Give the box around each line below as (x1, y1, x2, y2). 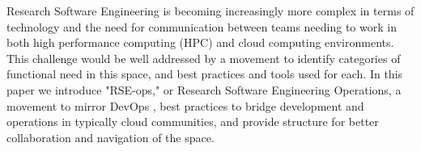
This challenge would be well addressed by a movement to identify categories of (6, 49, 401, 66)
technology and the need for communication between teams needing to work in (6, 18, 397, 35)
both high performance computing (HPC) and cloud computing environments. (6, 34, 394, 51)
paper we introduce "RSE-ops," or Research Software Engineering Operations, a (6, 81, 402, 98)
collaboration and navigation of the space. (6, 128, 215, 145)
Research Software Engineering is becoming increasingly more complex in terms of (6, 2, 415, 19)
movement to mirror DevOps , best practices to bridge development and (6, 97, 364, 114)
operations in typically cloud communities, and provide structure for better (6, 113, 379, 130)
